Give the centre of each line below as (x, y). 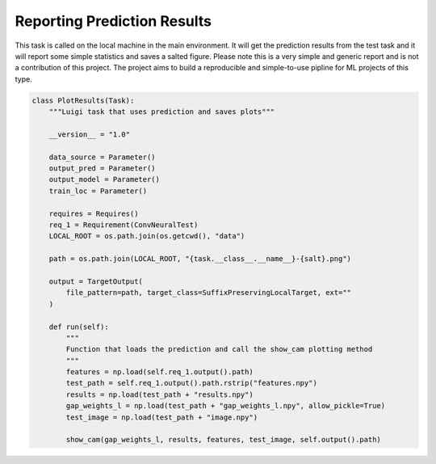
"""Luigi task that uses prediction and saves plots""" (162, 112)
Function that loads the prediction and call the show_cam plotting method (219, 349)
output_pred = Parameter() (103, 169)
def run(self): (79, 327)
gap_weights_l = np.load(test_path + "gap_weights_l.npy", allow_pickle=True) (226, 406)
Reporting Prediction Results (113, 21)
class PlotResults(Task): (83, 100)
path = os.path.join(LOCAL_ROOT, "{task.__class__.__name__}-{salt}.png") (200, 259)
